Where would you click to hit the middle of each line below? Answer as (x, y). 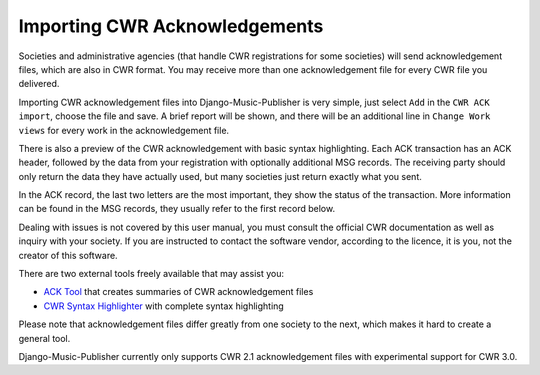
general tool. (44, 338)
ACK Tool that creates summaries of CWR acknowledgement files (178, 292)
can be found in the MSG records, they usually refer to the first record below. (176, 209)
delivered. (39, 84)
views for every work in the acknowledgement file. (124, 130)
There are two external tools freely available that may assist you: (151, 274)
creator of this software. (68, 255)
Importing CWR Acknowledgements (171, 26)
